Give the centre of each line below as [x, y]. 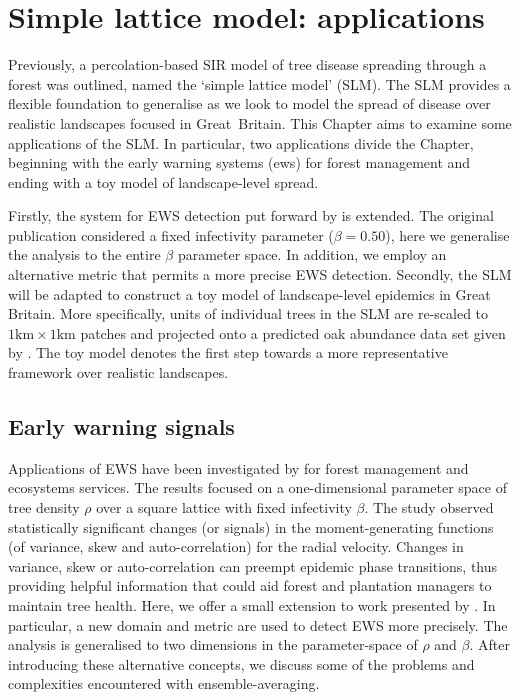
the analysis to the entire [84, 254]
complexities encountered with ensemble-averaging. [164, 683]
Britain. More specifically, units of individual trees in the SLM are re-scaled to [248, 313]
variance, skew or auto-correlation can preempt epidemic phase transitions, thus [253, 565]
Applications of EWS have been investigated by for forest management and [238, 467]
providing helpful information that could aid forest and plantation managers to [250, 585]
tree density [44, 507]
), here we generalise [447, 234]
